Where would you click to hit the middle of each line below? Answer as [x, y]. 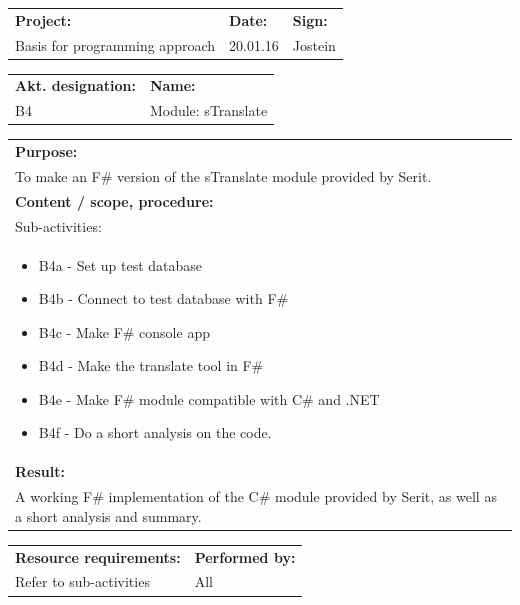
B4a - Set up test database [120, 264]
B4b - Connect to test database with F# [163, 298]
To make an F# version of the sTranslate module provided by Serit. [223, 175]
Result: [40, 471]
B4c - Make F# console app [124, 331]
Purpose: [46, 151]
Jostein [314, 44]
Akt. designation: [75, 85]
